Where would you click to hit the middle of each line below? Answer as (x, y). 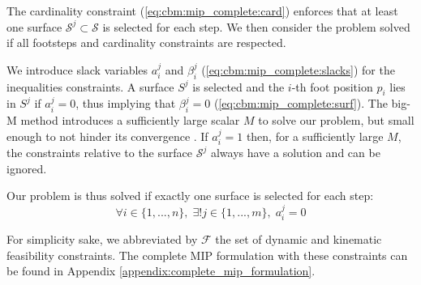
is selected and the (238, 86)
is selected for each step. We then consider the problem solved (256, 26)
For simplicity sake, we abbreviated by (102, 239)
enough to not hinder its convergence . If (107, 136)
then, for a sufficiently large (315, 136)
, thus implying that (126, 103)
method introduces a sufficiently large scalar (130, 120)
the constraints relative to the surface (99, 153)
